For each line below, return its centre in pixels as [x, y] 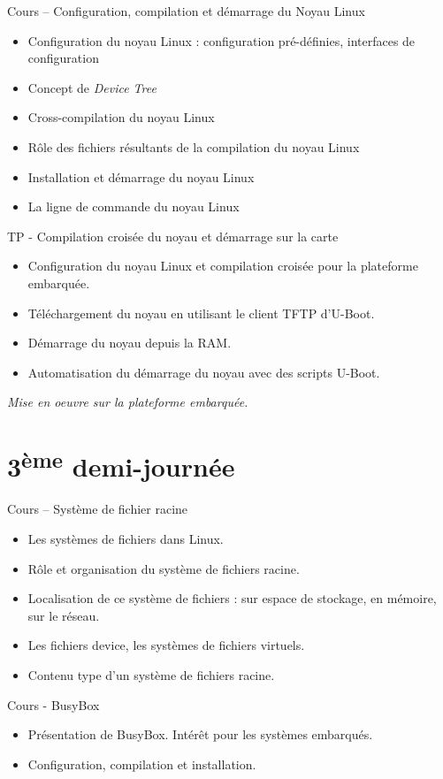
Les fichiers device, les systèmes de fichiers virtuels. [166, 645]
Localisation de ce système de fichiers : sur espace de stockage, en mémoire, [232, 598]
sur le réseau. [64, 615]
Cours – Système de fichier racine [98, 509]
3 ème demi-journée [121, 465]
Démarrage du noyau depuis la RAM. [130, 343]
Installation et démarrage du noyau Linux [141, 176]
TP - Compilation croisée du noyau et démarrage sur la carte [173, 236]
